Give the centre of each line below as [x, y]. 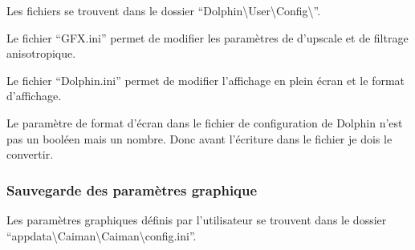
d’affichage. [34, 96]
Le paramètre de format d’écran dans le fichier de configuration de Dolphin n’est [205, 122]
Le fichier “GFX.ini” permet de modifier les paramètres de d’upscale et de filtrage [207, 37]
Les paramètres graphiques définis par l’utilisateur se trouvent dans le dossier [197, 219]
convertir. [30, 154]
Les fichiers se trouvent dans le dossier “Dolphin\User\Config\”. [164, 10]
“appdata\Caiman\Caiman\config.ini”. [102, 235]
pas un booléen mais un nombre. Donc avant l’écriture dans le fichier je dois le [199, 138]
